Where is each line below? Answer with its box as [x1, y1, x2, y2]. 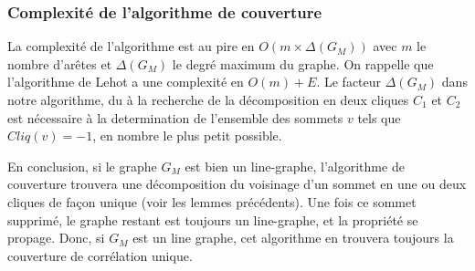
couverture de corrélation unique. [7, 245, 193, 265]
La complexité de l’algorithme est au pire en [7, 36, 255, 56]
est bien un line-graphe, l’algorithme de [185, 156, 405, 175]
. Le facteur [316, 72, 382, 91]
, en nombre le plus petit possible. [92, 126, 282, 145]
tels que [357, 108, 401, 127]
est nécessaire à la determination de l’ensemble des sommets [7, 108, 343, 127]
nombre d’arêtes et [7, 54, 112, 73]
